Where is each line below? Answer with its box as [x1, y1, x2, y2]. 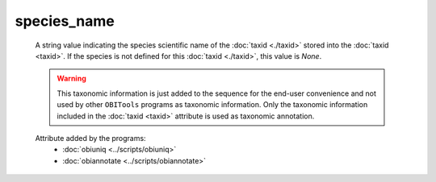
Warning [57, 73, 86, 84]
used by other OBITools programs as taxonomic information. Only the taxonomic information [57, 100, 368, 110]
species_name [15, 12, 115, 30]
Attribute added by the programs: [35, 133, 146, 143]
